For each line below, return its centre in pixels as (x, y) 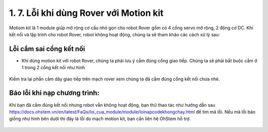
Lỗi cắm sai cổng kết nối (47, 49)
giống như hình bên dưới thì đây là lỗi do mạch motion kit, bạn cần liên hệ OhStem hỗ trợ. (100, 119)
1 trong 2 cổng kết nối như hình (53, 67)
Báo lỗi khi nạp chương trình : (54, 93)
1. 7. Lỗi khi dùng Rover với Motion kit (86, 13)
